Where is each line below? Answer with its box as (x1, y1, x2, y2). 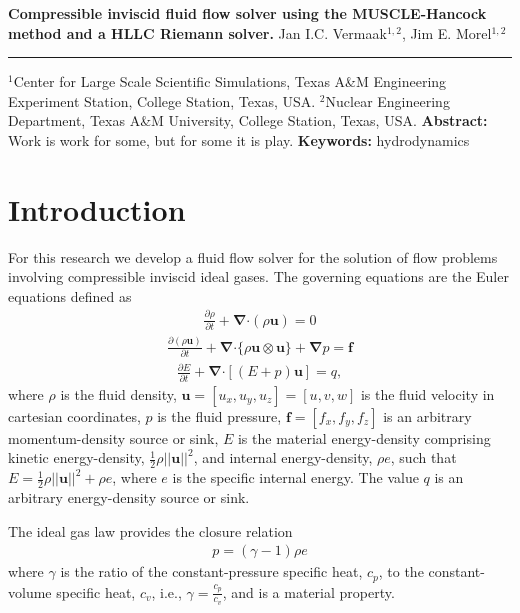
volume (8, 581, 52, 602)
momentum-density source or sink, (8, 427, 219, 448)
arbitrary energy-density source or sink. (8, 486, 250, 507)
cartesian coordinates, (8, 405, 141, 426)
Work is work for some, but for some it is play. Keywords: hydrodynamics (8, 129, 470, 150)
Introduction (8, 188, 186, 229)
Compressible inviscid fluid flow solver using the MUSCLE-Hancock (8, 3, 487, 23)
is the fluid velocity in (360, 383, 495, 404)
